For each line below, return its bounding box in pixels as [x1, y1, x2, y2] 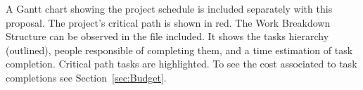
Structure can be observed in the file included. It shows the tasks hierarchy [6, 29, 329, 44]
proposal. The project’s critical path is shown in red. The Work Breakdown [6, 15, 331, 30]
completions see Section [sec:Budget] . [6, 70, 167, 84]
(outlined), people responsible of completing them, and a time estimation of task [6, 42, 353, 57]
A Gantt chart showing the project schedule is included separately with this [6, 1, 333, 15]
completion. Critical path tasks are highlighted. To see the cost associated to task [6, 56, 357, 71]
